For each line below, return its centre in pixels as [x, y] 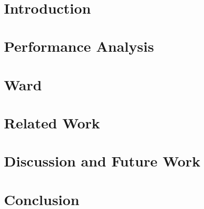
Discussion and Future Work [102, 161]
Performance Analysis [79, 46]
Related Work [52, 123]
